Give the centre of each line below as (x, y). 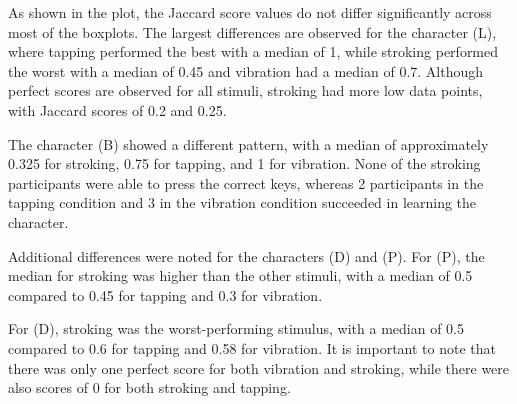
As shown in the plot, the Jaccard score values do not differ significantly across (250, 12)
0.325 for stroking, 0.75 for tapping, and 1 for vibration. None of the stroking (244, 163)
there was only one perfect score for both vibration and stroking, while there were (259, 367)
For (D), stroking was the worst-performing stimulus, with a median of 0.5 (236, 328)
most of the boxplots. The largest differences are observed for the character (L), (252, 31)
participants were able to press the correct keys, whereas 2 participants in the (246, 182)
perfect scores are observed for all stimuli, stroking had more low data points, (245, 90)
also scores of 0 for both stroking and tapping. (149, 387)
